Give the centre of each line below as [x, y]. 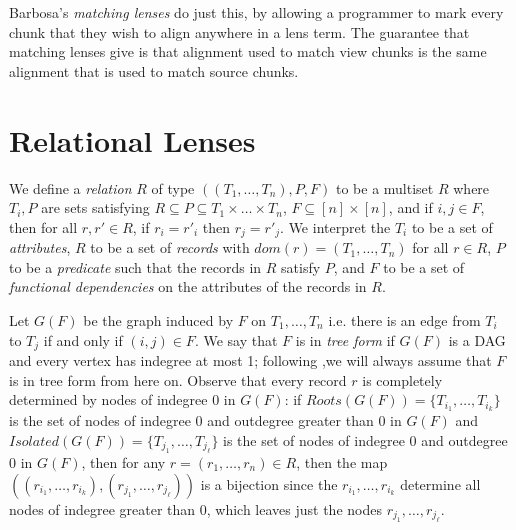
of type [173, 187]
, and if [410, 207]
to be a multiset [384, 187]
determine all [440, 483]
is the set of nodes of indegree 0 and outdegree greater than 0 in [205, 420]
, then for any [123, 462]
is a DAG [477, 339]
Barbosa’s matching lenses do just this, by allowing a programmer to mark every [256, 12]
